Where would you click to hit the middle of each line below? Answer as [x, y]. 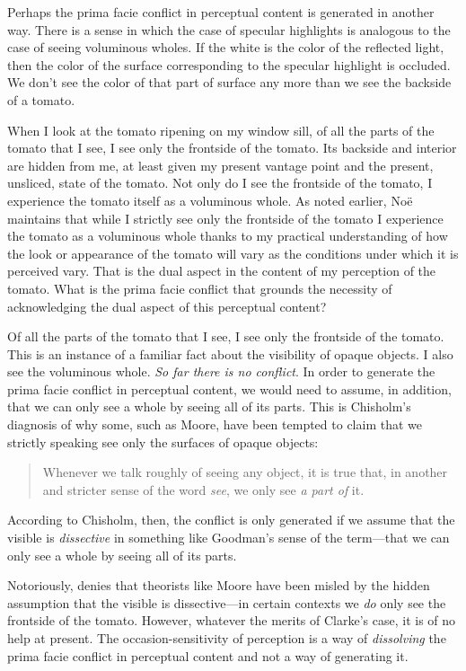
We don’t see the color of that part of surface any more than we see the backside [229, 82]
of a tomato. [41, 99]
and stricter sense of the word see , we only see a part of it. [203, 489]
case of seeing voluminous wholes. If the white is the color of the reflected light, [226, 47]
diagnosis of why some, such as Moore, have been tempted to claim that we [215, 424]
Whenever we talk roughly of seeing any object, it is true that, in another [245, 472]
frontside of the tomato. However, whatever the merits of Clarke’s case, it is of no [232, 620]
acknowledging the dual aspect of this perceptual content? [167, 306]
